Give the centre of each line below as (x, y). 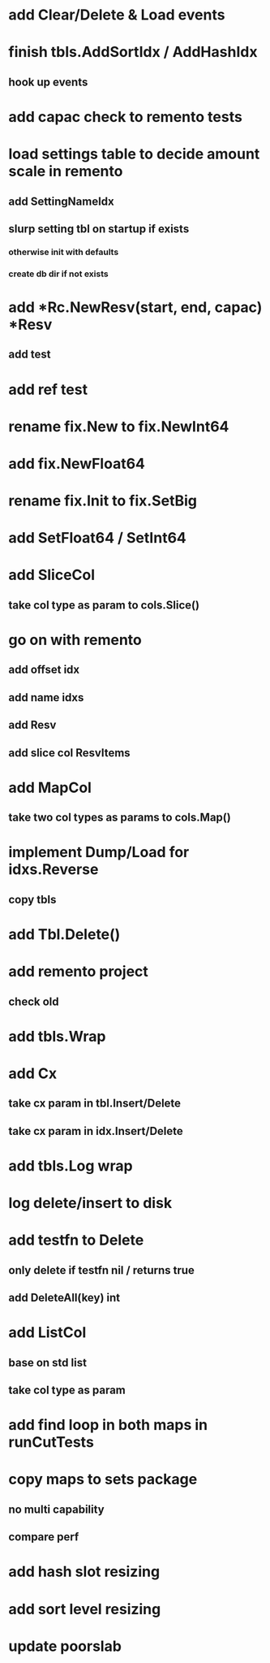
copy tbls (32, 899)
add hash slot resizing (84, 1572)
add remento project (78, 972)
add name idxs (46, 697)
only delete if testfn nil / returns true (101, 1270)
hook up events (48, 82)
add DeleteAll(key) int (64, 1298)
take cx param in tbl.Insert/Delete (94, 1104)
